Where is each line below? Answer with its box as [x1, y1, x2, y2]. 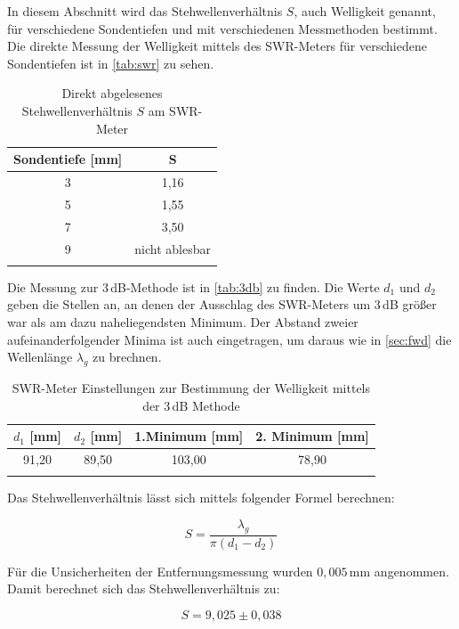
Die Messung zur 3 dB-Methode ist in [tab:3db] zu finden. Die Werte [7, 277, 380, 296]
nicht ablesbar [134, 239, 211, 257]
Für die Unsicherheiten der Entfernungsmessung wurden [7, 561, 313, 580]
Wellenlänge [7, 347, 73, 366]
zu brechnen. [93, 347, 162, 366]
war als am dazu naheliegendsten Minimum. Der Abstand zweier [7, 313, 358, 331]
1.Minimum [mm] [134, 427, 244, 445]
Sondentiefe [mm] [13, 150, 123, 168]
